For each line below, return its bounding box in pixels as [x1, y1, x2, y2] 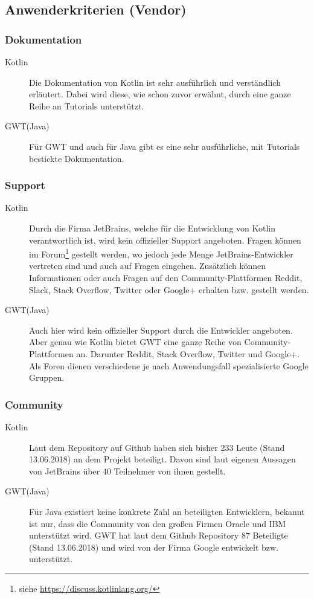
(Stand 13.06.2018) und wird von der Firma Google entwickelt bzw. [29, 540, 279, 553]
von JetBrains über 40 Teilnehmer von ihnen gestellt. [29, 464, 226, 477]
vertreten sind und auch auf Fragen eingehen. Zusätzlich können [29, 259, 266, 272]
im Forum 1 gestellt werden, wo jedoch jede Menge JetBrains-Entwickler [29, 246, 293, 260]
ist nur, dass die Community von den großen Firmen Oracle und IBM [29, 517, 286, 529]
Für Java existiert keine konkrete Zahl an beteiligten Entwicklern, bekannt [29, 505, 305, 517]
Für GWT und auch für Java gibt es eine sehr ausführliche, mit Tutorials [29, 140, 300, 152]
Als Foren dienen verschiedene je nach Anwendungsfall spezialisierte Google [29, 359, 309, 372]
